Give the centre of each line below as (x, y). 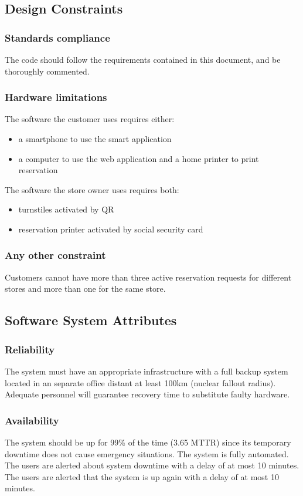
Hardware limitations (56, 97)
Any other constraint (55, 255)
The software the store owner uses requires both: (92, 189)
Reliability (30, 349)
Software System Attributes (91, 320)
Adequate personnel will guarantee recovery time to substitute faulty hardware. (147, 394)
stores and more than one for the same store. (85, 289)
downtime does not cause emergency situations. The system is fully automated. (147, 453)
